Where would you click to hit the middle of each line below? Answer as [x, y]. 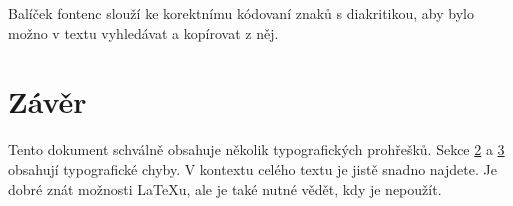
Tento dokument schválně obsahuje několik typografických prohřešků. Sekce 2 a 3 [256, 149]
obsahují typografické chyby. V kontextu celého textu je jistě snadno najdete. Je [252, 168]
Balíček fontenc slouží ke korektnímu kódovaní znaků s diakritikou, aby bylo [241, 13]
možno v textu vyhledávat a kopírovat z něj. [143, 32]
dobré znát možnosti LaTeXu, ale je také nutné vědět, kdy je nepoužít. [225, 188]
